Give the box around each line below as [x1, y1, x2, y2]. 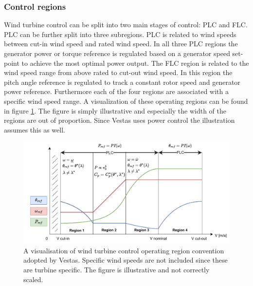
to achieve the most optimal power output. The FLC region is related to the [21, 57, 249, 68]
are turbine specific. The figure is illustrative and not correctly [23, 265, 210, 275]
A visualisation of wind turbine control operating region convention [23, 245, 224, 255]
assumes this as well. [4, 124, 65, 134]
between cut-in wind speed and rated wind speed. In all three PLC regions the [4, 38, 238, 49]
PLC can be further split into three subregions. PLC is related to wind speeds [4, 29, 236, 39]
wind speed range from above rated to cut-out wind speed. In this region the [4, 67, 233, 77]
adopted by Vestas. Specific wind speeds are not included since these [23, 255, 228, 265]
